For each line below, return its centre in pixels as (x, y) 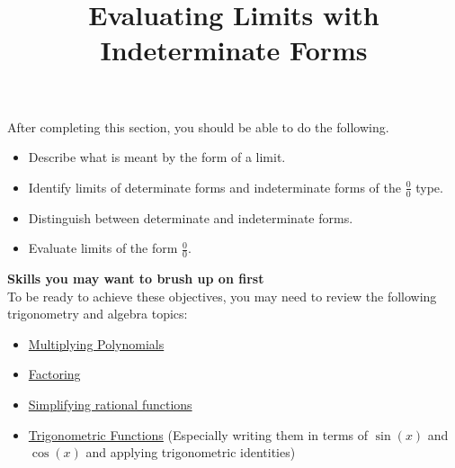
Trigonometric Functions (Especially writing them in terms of (198, 434)
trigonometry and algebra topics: (98, 314)
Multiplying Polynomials (96, 343)
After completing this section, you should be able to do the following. (198, 126)
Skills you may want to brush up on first (136, 278)
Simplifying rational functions (110, 404)
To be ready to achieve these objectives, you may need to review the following (222, 296)
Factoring (54, 374)
